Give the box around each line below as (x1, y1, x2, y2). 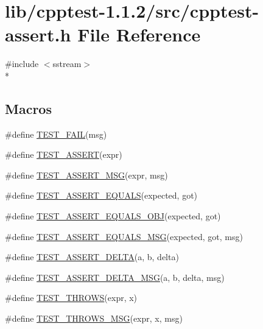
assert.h (5, 22, 71, 47)
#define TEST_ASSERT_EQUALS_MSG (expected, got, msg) (5, 230, 243, 242)
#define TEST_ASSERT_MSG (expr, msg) (5, 168, 168, 181)
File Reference (77, 22, 201, 47)
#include (5, 57, 39, 70)
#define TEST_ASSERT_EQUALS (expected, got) (5, 189, 198, 202)
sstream (52, 57, 82, 70)
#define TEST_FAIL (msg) (5, 127, 107, 140)
